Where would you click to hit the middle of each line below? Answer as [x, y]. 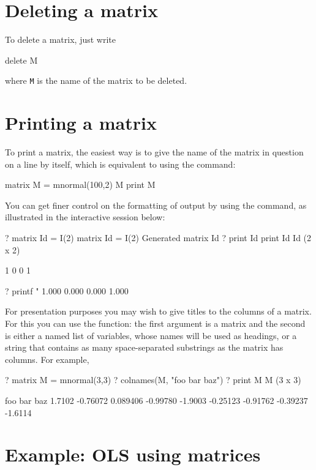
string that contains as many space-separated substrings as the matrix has [144, 347]
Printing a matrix [81, 123]
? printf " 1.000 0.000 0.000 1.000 [67, 290]
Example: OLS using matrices [133, 454]
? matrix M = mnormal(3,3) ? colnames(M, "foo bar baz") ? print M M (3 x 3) [153, 380]
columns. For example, [47, 359]
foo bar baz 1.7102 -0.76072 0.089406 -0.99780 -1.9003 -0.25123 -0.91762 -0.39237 [156, 400]
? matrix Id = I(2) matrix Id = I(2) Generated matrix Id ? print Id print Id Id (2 [158, 238]
